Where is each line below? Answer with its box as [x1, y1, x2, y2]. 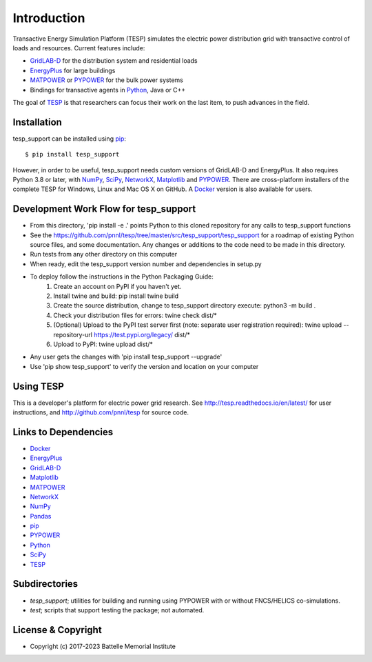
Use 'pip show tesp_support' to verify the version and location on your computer [30, 362, 259, 370]
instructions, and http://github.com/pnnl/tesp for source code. [12, 408, 189, 417]
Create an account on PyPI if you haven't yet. [53, 282, 182, 290]
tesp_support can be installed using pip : [12, 134, 127, 143]
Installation [12, 116, 62, 128]
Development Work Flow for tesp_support [12, 203, 196, 215]
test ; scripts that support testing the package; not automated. [30, 605, 205, 614]
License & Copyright [12, 624, 103, 636]
